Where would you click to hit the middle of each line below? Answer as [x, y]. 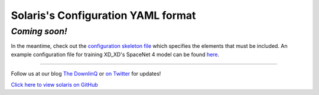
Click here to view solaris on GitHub [54, 84]
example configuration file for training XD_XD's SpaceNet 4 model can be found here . [115, 54]
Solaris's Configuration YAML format [103, 15]
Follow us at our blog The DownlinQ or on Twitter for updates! [86, 74]
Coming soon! [39, 31]
